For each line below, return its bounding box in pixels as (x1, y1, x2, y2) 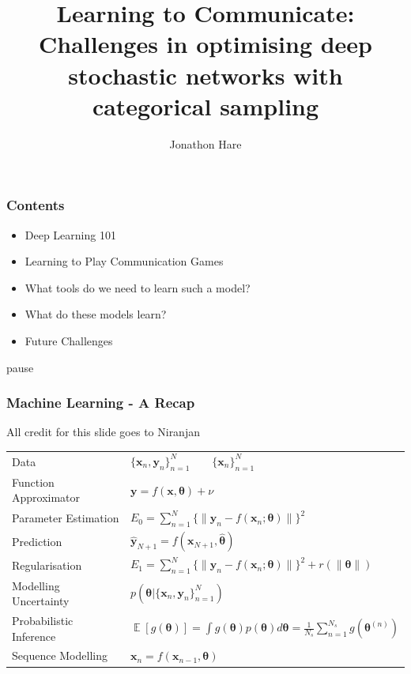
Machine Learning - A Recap (6, 393, 195, 412)
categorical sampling (92, 89, 319, 122)
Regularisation (12, 556, 82, 573)
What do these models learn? (25, 306, 167, 322)
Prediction (12, 533, 62, 549)
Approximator (12, 489, 81, 506)
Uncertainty (12, 593, 70, 609)
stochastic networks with (68, 58, 343, 91)
